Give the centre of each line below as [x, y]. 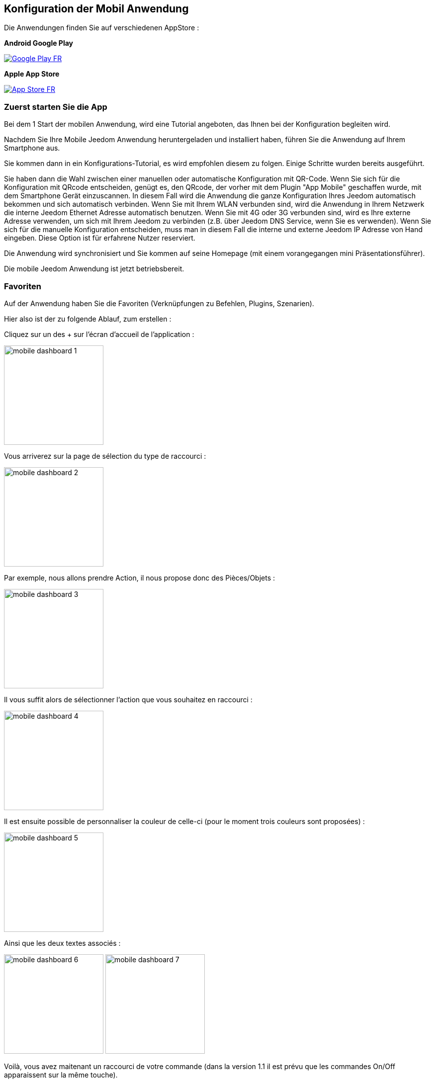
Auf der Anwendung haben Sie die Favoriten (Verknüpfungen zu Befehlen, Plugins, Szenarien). [159, 303]
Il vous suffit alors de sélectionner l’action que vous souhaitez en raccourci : [128, 699]
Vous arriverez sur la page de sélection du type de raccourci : [105, 456]
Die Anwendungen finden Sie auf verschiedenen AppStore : [102, 28]
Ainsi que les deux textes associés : [62, 943]
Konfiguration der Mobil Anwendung [96, 9]
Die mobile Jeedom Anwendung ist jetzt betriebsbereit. [94, 269]
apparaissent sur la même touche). [61, 1075]
